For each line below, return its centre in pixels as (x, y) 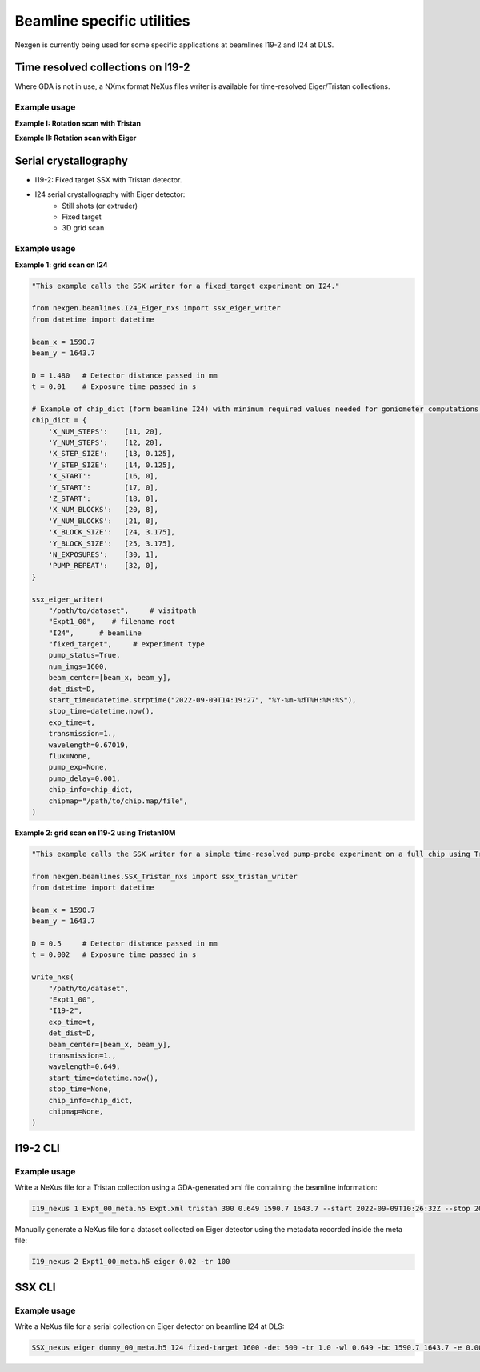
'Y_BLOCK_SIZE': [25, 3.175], (112, 543)
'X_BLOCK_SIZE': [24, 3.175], (112, 532)
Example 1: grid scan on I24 (61, 265)
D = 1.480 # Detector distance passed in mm (124, 375)
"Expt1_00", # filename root (112, 622)
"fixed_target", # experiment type (127, 644)
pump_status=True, (84, 655)
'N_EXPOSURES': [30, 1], (104, 554)
